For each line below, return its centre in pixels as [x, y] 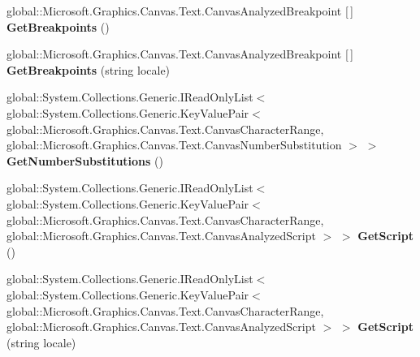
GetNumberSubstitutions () [85, 160]
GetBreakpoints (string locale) [89, 69]
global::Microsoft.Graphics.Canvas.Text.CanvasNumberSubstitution [174, 145]
